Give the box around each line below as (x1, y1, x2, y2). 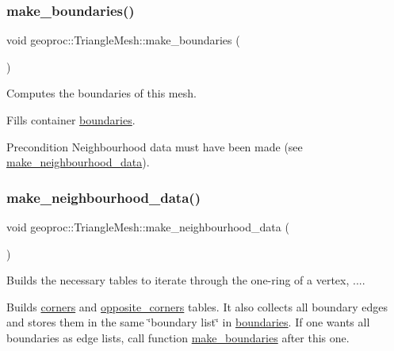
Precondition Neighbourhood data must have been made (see (6, 138, 303, 155)
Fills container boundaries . (6, 112, 136, 128)
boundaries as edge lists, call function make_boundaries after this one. (6, 329, 350, 345)
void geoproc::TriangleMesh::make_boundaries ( (6, 32, 240, 48)
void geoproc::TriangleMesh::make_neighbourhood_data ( (6, 219, 289, 235)
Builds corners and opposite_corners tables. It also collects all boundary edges (6, 298, 388, 315)
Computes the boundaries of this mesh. (6, 85, 197, 101)
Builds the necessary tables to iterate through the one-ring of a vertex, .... (6, 272, 365, 288)
